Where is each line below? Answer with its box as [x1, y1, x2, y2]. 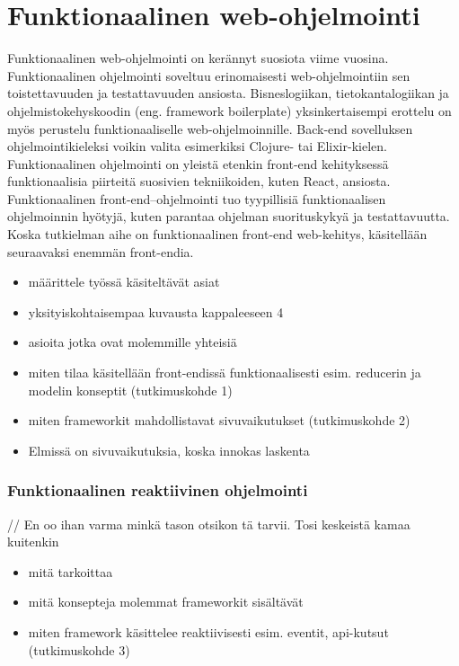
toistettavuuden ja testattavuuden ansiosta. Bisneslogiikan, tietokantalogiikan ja [7, 84, 449, 102]
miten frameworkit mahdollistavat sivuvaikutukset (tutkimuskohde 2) [28, 411, 410, 430]
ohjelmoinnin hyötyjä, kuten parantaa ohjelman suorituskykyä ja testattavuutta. [7, 207, 450, 226]
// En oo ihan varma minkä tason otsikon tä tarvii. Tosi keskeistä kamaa [7, 514, 410, 533]
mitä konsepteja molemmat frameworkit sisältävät [28, 592, 304, 611]
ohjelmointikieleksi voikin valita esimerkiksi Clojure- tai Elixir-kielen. [7, 137, 387, 155]
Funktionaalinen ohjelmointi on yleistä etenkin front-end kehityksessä [7, 154, 389, 173]
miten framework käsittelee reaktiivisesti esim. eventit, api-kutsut [28, 623, 389, 641]
